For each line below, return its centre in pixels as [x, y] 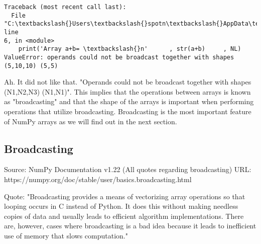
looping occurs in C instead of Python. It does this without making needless [121, 206]
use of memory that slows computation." [66, 235]
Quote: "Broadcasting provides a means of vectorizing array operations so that [125, 196]
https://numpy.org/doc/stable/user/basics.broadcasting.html [98, 179]
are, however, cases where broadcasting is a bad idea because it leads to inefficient [130, 226]
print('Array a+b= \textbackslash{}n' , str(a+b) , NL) [130, 49]
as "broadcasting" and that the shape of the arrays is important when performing [129, 101]
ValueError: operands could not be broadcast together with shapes [119, 57]
